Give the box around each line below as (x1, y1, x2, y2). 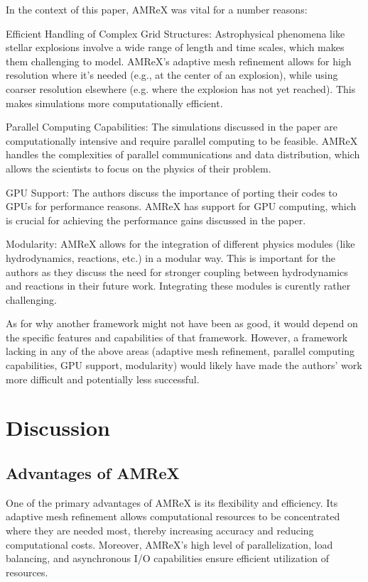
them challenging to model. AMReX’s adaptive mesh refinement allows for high (6, 53, 352, 68)
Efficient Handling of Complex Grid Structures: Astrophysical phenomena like (6, 26, 345, 40)
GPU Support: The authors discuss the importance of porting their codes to (6, 185, 337, 199)
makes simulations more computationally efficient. (6, 95, 223, 110)
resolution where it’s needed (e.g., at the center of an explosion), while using (6, 67, 338, 82)
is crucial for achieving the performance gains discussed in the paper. (6, 212, 306, 227)
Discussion (6, 413, 110, 442)
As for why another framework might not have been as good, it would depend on (6, 316, 358, 331)
